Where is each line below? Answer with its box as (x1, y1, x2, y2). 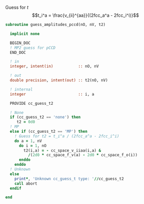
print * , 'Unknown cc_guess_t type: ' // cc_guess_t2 (14, 176, 124, 181)
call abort (14, 181, 38, 186)
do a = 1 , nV (14, 138, 42, 143)
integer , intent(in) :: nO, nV (10, 64, 99, 69)
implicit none (10, 31, 40, 36)
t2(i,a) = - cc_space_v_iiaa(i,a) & (23, 148, 101, 153)
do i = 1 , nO (18, 143, 47, 148)
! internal (10, 86, 33, 92)
